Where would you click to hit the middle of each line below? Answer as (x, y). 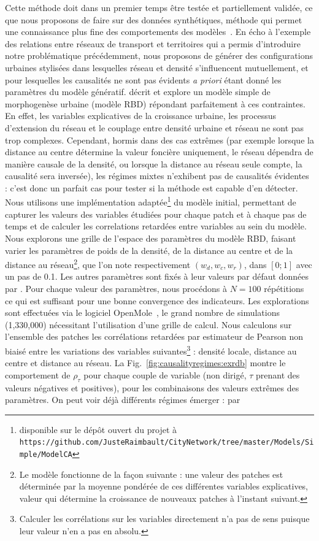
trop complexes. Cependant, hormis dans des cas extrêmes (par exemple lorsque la (159, 140)
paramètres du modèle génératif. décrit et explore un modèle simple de (138, 92)
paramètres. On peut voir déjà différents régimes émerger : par (123, 400)
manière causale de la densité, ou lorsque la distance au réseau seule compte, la (154, 163)
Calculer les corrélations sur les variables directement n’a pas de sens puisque (164, 519)
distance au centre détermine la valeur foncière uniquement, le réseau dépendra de (159, 152)
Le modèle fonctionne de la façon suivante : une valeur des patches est (151, 474)
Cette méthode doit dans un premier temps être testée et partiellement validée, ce (159, 7)
